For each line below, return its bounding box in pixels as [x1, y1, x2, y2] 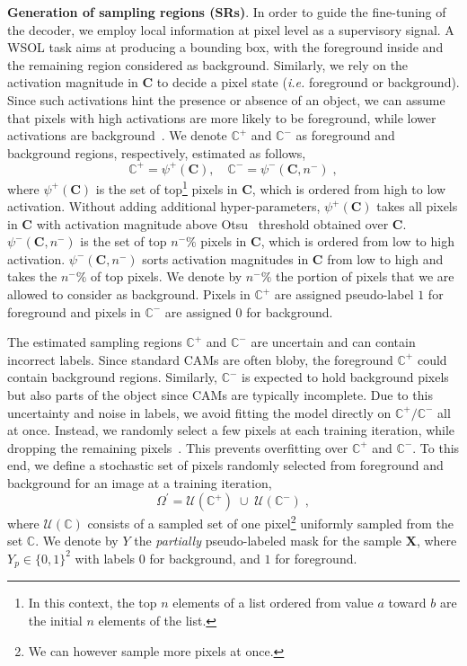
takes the [7, 267, 57, 286]
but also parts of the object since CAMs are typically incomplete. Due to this [7, 386, 433, 404]
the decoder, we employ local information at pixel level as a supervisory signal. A [7, 20, 454, 39]
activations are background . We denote [7, 126, 227, 145]
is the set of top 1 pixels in [95, 176, 238, 198]
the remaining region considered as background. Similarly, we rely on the [7, 55, 409, 74]
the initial [28, 610, 83, 629]
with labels [75, 548, 136, 567]
